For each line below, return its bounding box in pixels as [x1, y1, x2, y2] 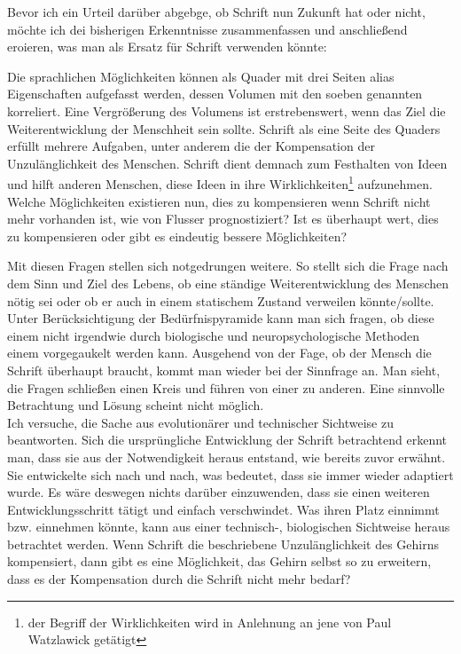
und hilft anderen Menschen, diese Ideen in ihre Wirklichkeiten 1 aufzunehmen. [7, 172, 433, 193]
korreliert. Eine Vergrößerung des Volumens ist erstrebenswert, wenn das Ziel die [7, 101, 446, 120]
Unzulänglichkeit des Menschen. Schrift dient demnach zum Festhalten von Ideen [7, 154, 448, 172]
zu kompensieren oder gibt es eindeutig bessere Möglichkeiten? [7, 226, 348, 245]
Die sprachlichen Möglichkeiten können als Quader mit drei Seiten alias [7, 67, 395, 85]
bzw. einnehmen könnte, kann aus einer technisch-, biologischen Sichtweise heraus [7, 517, 450, 536]
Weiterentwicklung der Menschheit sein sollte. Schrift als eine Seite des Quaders [7, 119, 441, 138]
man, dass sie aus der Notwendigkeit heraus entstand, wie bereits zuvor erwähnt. [7, 447, 446, 466]
